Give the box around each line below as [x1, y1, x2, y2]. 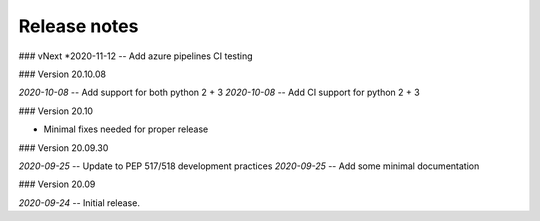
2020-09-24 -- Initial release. [18, 196, 140, 209]
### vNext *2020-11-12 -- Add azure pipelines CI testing [18, 50, 254, 62]
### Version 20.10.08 [18, 68, 107, 80]
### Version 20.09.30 [18, 141, 109, 154]
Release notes [18, 15, 139, 37]
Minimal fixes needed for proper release [43, 123, 209, 135]
